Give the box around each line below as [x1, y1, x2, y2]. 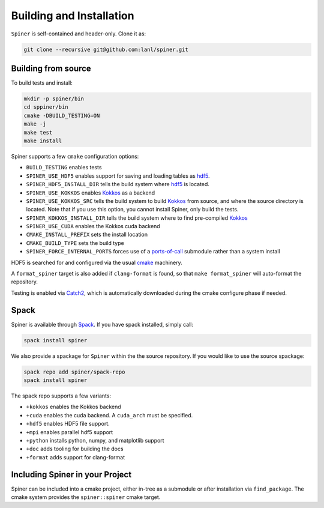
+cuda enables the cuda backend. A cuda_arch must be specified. [26, 411, 193, 419]
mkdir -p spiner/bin [23, 95, 84, 102]
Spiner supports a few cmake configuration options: [11, 153, 139, 160]
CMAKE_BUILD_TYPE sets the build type [26, 239, 124, 246]
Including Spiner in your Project [11, 469, 132, 480]
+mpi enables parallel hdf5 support [26, 428, 113, 435]
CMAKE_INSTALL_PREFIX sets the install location [26, 231, 148, 238]
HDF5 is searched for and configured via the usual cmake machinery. [11, 259, 182, 266]
